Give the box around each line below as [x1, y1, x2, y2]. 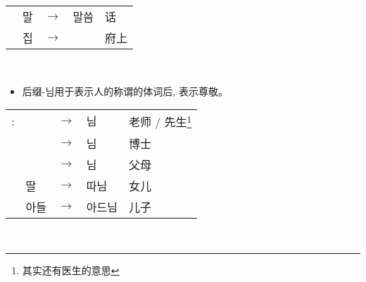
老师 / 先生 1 [128, 111, 192, 130]
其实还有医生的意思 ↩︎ [22, 263, 120, 278]
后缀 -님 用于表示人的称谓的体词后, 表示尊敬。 [22, 83, 228, 98]
